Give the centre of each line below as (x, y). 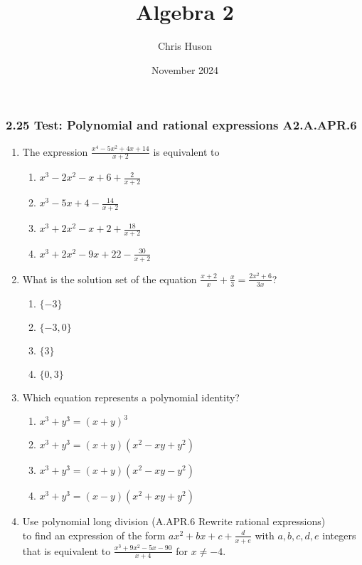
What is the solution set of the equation (110, 279)
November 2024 (185, 69)
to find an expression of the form (94, 535)
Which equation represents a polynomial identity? (131, 397)
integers (339, 535)
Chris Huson (185, 46)
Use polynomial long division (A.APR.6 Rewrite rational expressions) (174, 521)
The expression (55, 151)
